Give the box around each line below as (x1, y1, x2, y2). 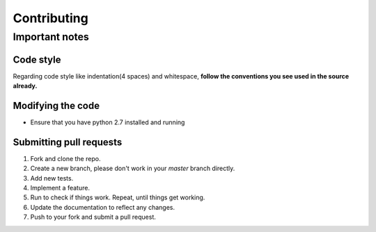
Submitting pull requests (13, 136, 123, 148)
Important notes (13, 31, 90, 43)
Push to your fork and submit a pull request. (30, 213, 156, 222)
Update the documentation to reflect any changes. (30, 203, 175, 211)
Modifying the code (13, 99, 100, 111)
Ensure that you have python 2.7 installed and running (30, 118, 185, 126)
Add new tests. (30, 174, 74, 182)
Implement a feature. (30, 184, 91, 192)
